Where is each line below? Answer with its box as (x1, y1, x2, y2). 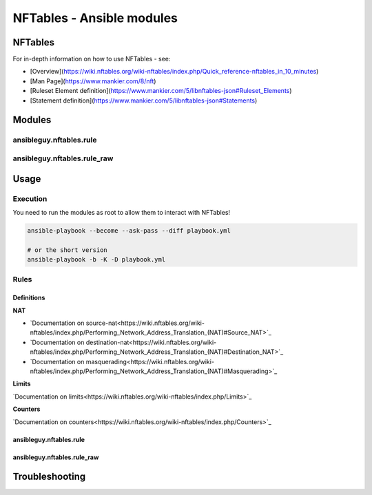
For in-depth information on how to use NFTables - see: (12, 55, 171, 63)
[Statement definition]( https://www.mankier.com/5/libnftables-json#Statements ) (30, 96, 258, 105)
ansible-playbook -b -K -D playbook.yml (27, 255, 165, 264)
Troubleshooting (12, 471, 86, 483)
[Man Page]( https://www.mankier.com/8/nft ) (30, 76, 156, 85)
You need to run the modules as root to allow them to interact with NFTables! (12, 208, 231, 216)
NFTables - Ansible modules (12, 10, 178, 25)
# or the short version (27, 246, 108, 254)
